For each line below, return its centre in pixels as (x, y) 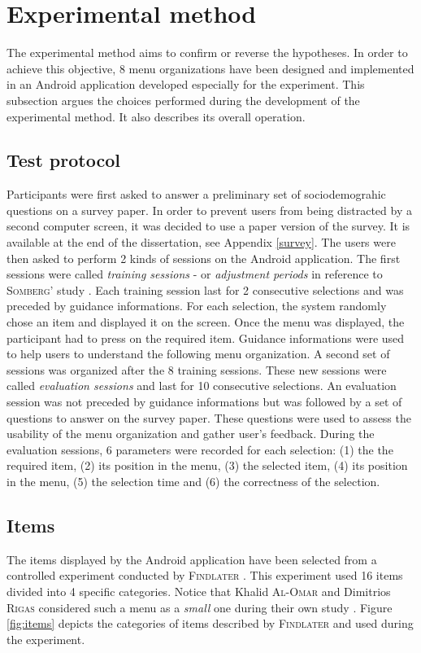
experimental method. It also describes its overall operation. (156, 116)
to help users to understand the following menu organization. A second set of (198, 354)
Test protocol (63, 160)
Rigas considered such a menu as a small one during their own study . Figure (200, 607)
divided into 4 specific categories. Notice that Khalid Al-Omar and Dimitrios (199, 591)
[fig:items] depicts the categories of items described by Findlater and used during (210, 623)
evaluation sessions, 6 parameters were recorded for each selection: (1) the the (200, 449)
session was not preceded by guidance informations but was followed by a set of (204, 402)
